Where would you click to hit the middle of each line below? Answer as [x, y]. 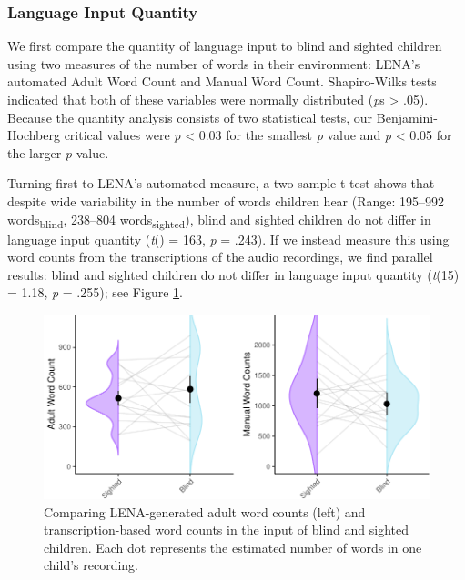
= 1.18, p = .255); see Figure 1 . [95, 292]
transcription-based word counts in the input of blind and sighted [227, 530]
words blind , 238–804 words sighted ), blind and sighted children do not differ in [219, 220]
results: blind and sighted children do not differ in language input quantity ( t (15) [233, 274]
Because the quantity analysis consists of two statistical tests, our [190, 117]
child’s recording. [91, 565]
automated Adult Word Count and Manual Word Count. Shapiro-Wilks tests [222, 81]
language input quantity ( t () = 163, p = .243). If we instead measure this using [228, 239]
